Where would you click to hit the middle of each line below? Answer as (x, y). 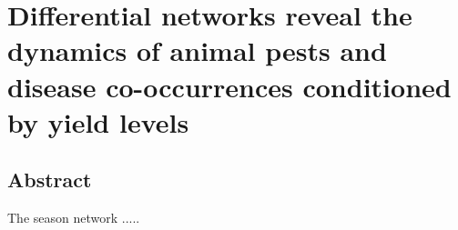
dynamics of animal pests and (197, 50)
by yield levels (98, 121)
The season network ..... (74, 218)
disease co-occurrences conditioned (229, 86)
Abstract (50, 180)
